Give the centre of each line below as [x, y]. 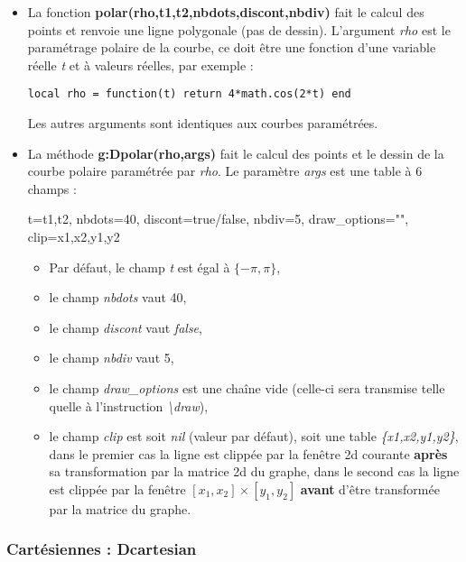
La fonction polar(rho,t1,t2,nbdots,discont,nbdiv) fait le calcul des [226, 12]
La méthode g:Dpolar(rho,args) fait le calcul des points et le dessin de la [236, 153]
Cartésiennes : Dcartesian [102, 549]
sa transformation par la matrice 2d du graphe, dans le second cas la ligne [254, 471]
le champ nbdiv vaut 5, [112, 358]
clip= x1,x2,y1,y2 [74, 236]
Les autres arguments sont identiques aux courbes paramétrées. [203, 123]
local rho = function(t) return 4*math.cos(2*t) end [189, 94]
